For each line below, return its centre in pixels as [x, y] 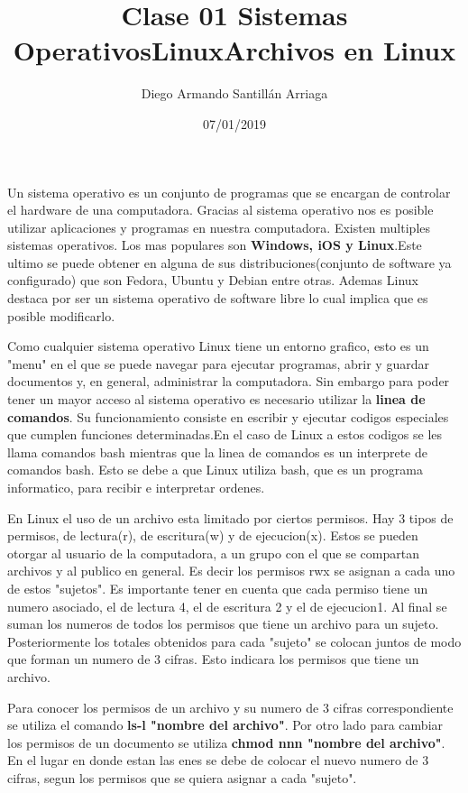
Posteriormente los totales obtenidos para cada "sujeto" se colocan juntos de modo [234, 641]
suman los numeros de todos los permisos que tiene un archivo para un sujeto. [223, 624]
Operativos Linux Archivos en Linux [234, 50]
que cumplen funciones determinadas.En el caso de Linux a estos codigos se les [225, 434]
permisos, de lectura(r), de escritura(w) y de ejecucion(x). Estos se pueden [213, 535]
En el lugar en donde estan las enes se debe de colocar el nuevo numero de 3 [218, 760]
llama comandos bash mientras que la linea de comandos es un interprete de [217, 452]
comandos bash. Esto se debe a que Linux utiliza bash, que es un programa [215, 470]
